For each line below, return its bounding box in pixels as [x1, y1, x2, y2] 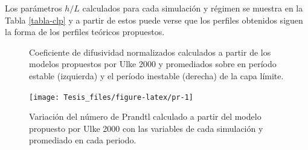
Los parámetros [5, 2, 62, 14]
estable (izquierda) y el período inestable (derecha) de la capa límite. [29, 69, 284, 82]
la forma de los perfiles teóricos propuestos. [5, 25, 165, 38]
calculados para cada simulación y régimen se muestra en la [82, 2, 303, 14]
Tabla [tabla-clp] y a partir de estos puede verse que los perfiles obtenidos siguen [5, 13, 303, 26]
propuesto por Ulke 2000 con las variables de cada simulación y [29, 122, 263, 134]
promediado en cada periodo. [29, 134, 136, 146]
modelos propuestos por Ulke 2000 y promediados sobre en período [29, 57, 277, 70]
